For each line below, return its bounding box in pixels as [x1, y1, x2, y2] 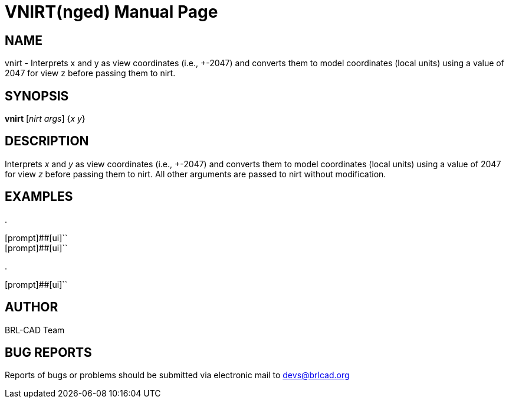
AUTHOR [5, 300, 58, 315]
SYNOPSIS [5, 88, 69, 103]
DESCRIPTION [5, 134, 89, 149]
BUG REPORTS [5, 344, 92, 360]
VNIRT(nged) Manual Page [5, 2, 218, 22]
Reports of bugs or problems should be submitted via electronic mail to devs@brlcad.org [5, 370, 350, 381]
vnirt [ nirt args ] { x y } [5, 113, 86, 124]
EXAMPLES [5, 189, 73, 204]
